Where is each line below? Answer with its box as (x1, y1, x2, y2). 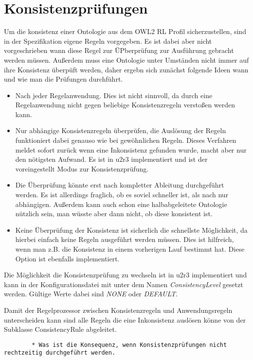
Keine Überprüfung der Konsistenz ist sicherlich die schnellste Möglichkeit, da (15, 224, 248, 235)
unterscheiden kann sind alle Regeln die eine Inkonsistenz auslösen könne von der (4, 314, 246, 325)
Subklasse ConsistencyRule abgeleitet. (4, 324, 117, 334)
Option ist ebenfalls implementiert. (15, 253, 120, 263)
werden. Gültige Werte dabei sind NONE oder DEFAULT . (4, 289, 178, 299)
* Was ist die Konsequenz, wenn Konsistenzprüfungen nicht (32, 341, 227, 348)
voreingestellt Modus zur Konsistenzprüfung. (15, 163, 149, 173)
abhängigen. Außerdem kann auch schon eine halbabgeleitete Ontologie (15, 199, 227, 209)
